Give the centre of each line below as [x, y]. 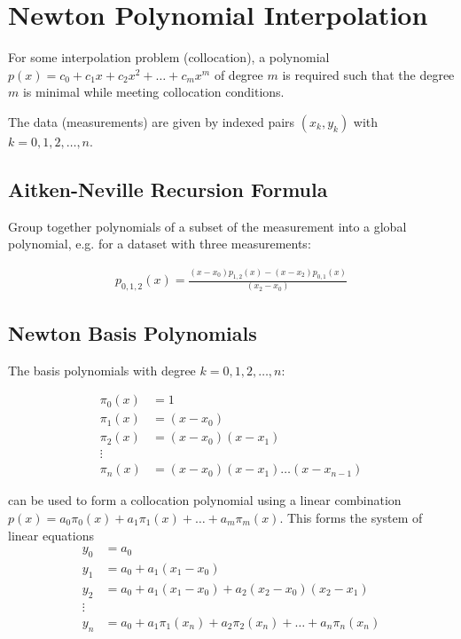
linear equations [51, 535]
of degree [238, 74]
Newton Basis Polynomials [133, 332]
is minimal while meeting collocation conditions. [153, 92]
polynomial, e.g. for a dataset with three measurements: [160, 244]
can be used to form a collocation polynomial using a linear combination [205, 500]
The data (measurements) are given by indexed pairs [152, 121]
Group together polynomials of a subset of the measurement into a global [207, 226]
